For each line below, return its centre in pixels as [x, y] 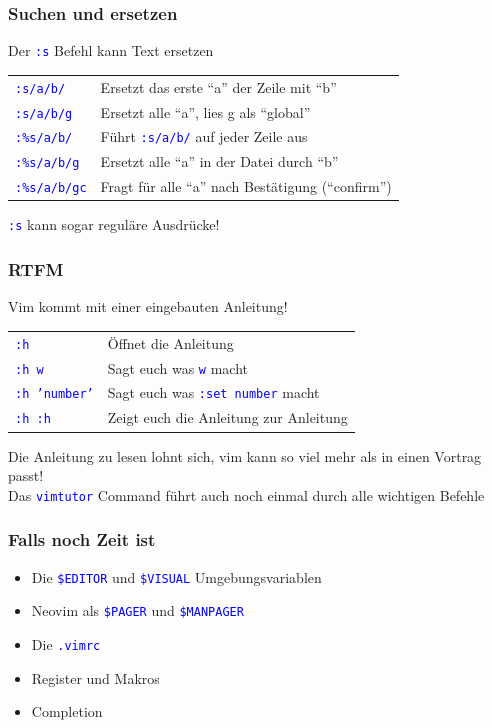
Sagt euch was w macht [177, 367]
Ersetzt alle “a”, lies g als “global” [205, 111]
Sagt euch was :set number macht [213, 392]
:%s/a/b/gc [51, 188]
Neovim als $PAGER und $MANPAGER [137, 610]
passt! [26, 475]
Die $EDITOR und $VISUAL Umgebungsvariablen [176, 576]
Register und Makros [95, 677]
